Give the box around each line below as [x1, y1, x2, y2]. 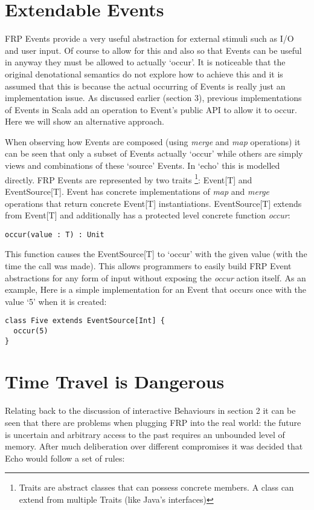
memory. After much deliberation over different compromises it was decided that [5, 440, 303, 453]
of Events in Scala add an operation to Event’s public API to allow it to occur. [5, 103, 297, 116]
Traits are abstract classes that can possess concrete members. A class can [19, 481, 294, 494]
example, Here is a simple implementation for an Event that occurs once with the [5, 283, 307, 296]
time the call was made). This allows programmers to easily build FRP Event [5, 259, 292, 272]
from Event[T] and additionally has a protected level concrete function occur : [5, 209, 290, 221]
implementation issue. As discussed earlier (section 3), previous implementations [5, 91, 302, 104]
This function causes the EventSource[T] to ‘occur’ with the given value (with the [5, 247, 307, 260]
